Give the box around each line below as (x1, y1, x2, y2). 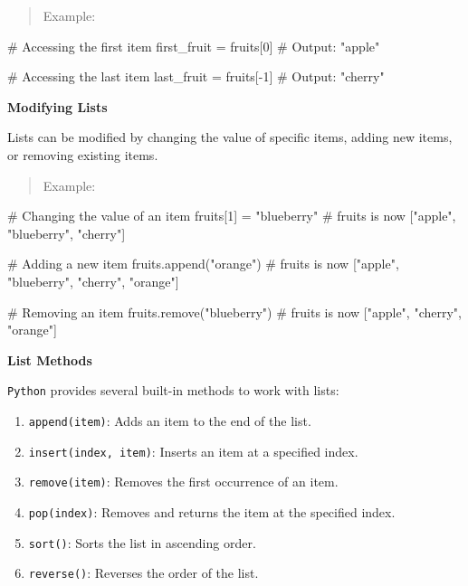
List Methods (7, 350, 92, 369)
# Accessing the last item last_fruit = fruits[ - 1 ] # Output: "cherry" (7, 67, 385, 86)
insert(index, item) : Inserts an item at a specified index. (28, 441, 358, 460)
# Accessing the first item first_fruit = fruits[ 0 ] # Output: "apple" (7, 36, 380, 55)
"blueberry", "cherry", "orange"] (7, 271, 179, 290)
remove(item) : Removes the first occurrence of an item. (28, 472, 339, 491)
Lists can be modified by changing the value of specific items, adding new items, (7, 128, 453, 146)
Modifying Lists (7, 97, 108, 116)
